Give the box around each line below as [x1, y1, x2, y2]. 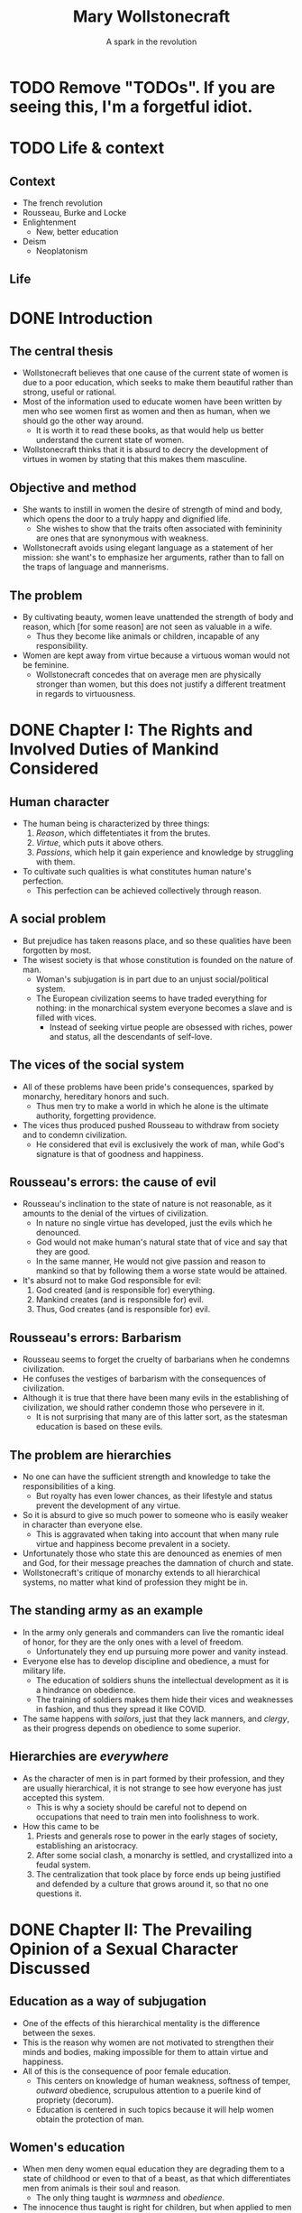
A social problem [9, 912, 106, 927]
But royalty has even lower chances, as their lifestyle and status [35, 1491, 273, 1502]
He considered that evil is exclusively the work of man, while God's [35, 1139, 286, 1150]
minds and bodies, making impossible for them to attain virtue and [22, 2046, 269, 2057]
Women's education [9, 2140, 125, 2155]
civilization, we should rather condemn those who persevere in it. [22, 1402, 265, 1413]
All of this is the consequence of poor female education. [22, 2065, 232, 2077]
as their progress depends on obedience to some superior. [22, 1722, 241, 1734]
